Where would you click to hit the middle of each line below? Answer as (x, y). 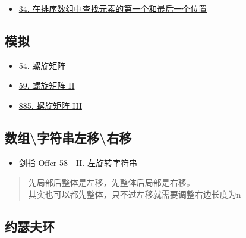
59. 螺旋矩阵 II (47, 85)
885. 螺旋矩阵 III (50, 105)
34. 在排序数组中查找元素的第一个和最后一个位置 (113, 8)
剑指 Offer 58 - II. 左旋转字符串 (78, 162)
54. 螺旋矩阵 (42, 65)
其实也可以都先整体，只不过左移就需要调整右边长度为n (135, 194)
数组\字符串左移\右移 (68, 137)
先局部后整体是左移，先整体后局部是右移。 (111, 182)
